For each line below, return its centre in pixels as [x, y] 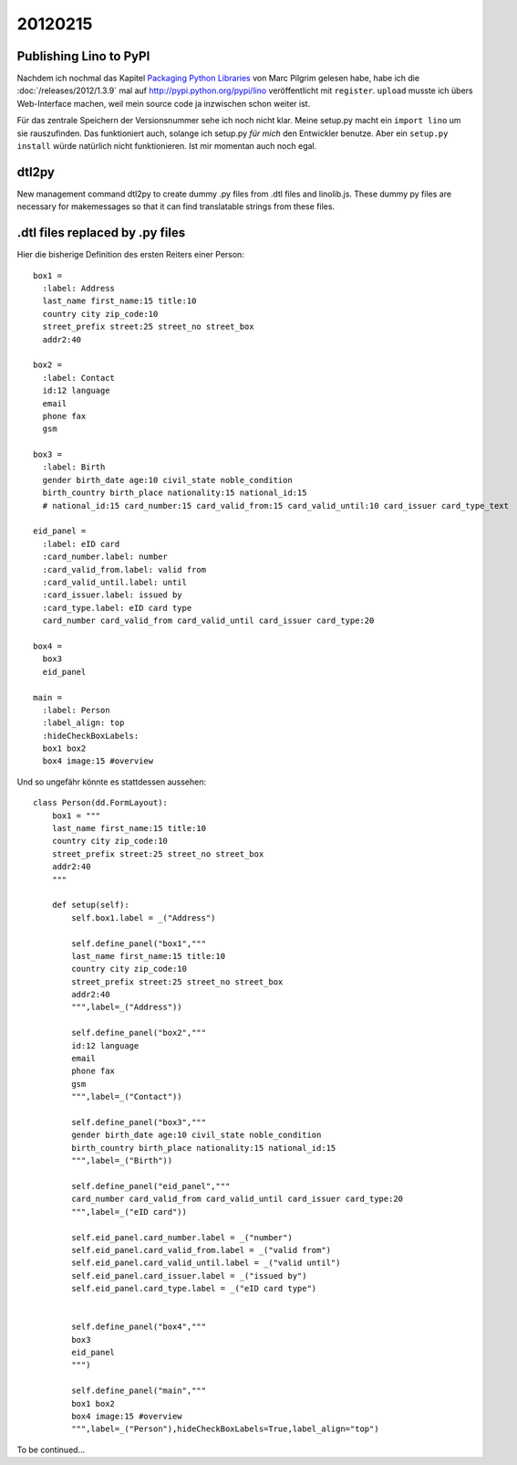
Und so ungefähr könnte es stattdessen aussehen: [112, 782]
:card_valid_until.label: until [114, 582]
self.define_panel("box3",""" [139, 1122]
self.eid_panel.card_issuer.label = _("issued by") [189, 1275]
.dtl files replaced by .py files [101, 233]
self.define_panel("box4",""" [139, 1327]
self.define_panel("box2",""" [139, 1033]
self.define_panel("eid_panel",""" [151, 1186]
